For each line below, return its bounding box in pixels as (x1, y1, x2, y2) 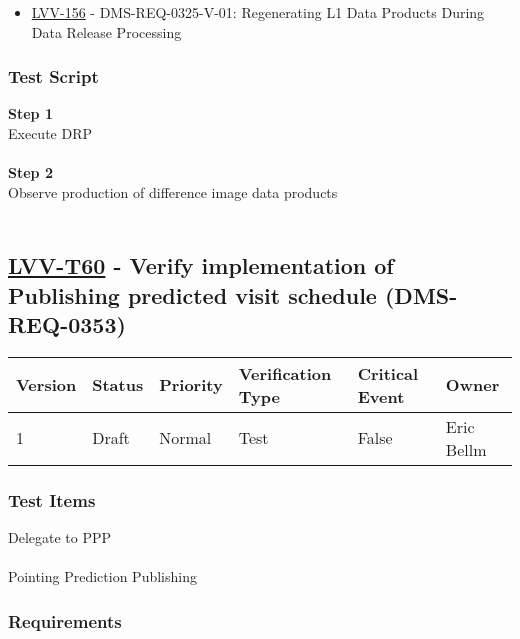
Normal (159, 426, 212, 450)
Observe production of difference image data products (8, 181, 338, 202)
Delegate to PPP (8, 527, 112, 548)
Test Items (8, 487, 96, 512)
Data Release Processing (31, 21, 182, 42)
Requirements (8, 608, 122, 633)
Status (92, 373, 144, 397)
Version (16, 373, 77, 397)
